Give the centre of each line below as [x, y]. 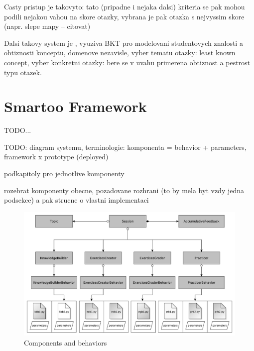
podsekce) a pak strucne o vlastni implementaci [76, 200]
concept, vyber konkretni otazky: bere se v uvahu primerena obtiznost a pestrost [127, 62]
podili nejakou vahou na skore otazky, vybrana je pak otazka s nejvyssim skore [124, 16]
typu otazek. [23, 72]
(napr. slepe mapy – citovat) [47, 26]
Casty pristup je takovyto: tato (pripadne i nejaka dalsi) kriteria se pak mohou [125, 6]
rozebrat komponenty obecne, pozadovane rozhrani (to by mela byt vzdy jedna [124, 190]
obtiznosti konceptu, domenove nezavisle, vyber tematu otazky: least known [120, 53]
